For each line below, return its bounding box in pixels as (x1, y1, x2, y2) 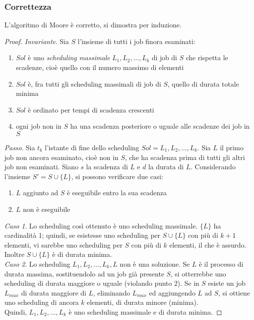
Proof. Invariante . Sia (4, 36, 69, 46)
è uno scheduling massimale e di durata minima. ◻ (68, 306, 222, 317)
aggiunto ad (23, 187, 58, 198)
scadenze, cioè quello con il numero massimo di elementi (16, 62, 184, 72)
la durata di (148, 161, 184, 172)
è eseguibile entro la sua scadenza (66, 187, 167, 198)
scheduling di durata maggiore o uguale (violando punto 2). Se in (4, 278, 199, 288)
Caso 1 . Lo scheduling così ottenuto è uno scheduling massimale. (4, 220, 198, 230)
